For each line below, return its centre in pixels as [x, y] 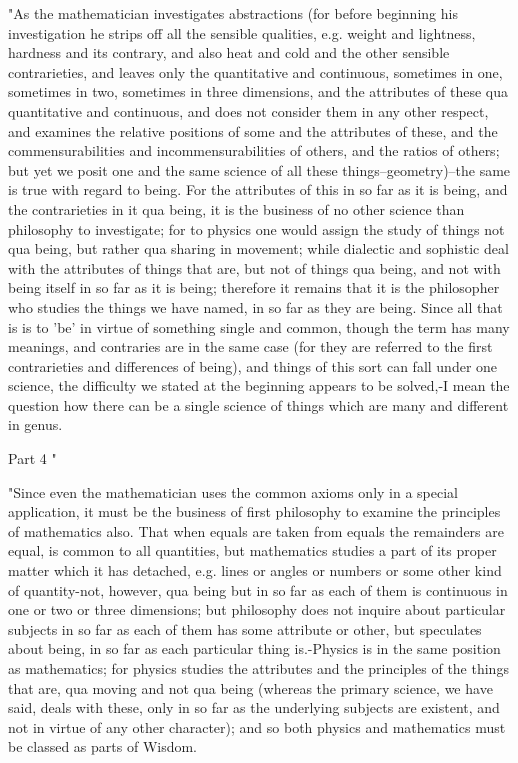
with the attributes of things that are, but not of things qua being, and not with [254, 267]
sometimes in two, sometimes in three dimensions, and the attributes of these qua [258, 91]
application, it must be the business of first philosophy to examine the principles [254, 511]
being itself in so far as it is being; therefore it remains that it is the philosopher [254, 287]
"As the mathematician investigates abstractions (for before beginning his [233, 13]
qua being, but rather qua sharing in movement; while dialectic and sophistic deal [258, 248]
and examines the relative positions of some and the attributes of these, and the [253, 130]
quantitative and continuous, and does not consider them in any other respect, [248, 110]
